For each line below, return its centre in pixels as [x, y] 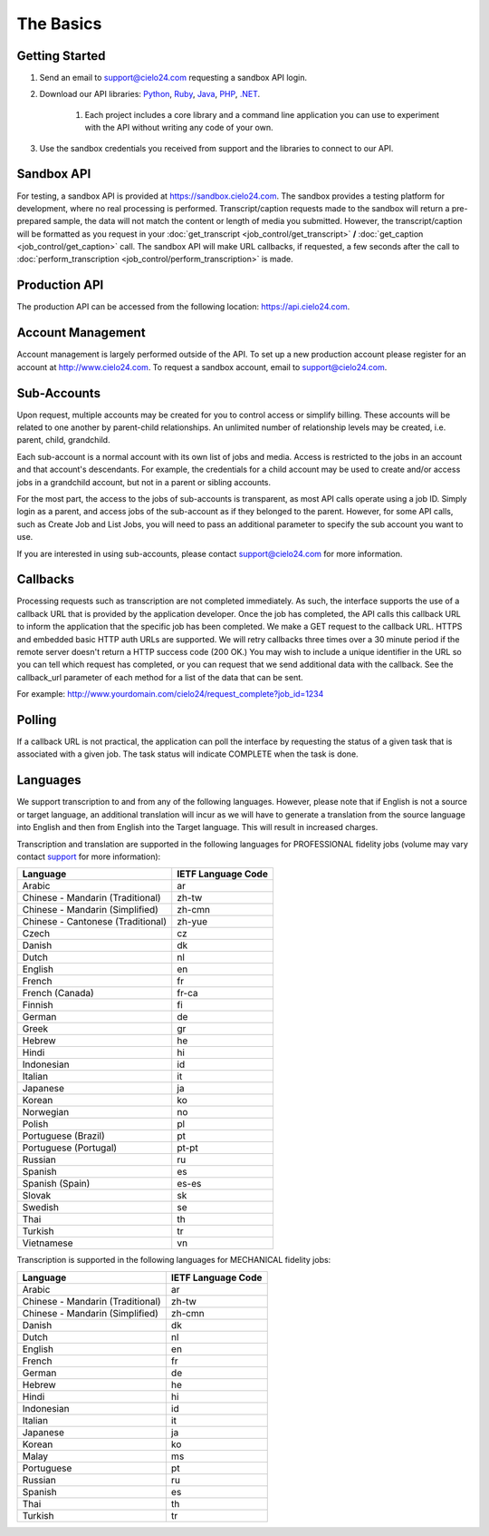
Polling [37, 720]
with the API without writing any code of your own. [179, 128]
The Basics [59, 24]
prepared [34, 221]
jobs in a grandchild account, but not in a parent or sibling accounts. [144, 482]
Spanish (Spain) [56, 1184]
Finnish [38, 1005]
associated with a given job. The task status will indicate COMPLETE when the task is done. [187, 754]
